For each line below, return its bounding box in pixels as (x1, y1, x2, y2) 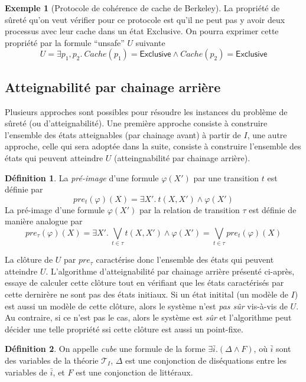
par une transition (193, 171, 259, 184)
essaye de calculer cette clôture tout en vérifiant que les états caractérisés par (5, 276, 284, 289)
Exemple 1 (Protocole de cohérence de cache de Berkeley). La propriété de (5, 2, 280, 14)
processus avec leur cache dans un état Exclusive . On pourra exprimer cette (5, 25, 279, 37)
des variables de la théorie (5, 354, 99, 366)
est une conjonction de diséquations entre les (125, 354, 287, 366)
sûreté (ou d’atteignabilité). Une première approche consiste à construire (5, 117, 268, 129)
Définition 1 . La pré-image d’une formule (5, 171, 159, 184)
